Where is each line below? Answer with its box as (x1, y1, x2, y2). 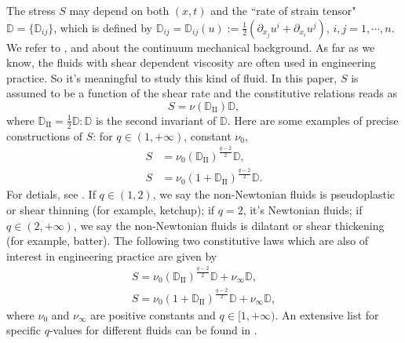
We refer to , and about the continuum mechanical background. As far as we (6, 38, 375, 55)
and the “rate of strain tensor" (210, 2, 356, 18)
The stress (6, 2, 56, 18)
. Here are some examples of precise (227, 111, 399, 128)
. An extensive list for (275, 306, 379, 323)
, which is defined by (53, 19, 153, 35)
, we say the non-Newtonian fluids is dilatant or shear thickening (73, 217, 385, 233)
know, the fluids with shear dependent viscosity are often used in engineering (6, 54, 377, 71)
